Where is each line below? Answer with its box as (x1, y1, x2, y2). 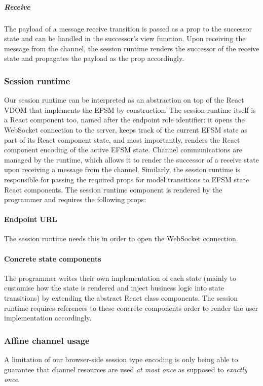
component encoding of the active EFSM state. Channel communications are (4, 144, 242, 155)
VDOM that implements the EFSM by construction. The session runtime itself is (4, 104, 256, 115)
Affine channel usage (4, 334, 90, 346)
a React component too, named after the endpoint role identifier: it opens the (4, 114, 245, 125)
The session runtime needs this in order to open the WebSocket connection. (4, 233, 238, 244)
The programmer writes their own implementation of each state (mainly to (4, 272, 237, 283)
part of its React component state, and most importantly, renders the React (4, 134, 240, 145)
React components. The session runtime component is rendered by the (4, 184, 222, 195)
